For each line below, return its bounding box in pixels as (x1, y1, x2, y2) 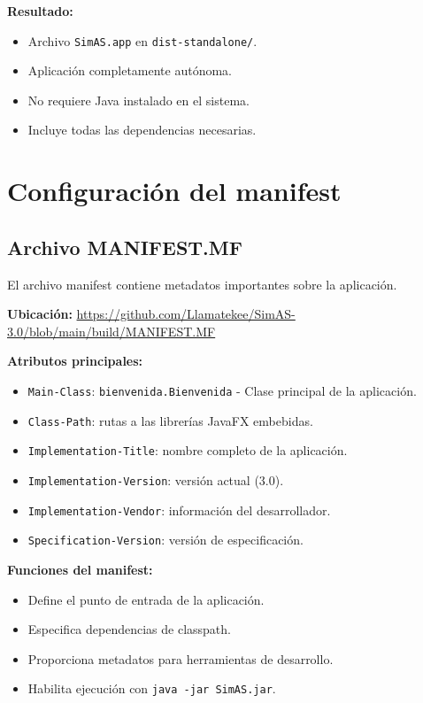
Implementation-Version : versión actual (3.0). (27, 470, 284, 489)
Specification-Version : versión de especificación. (27, 530, 304, 549)
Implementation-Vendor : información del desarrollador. (27, 500, 331, 519)
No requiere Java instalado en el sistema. (27, 90, 250, 109)
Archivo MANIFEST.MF (7, 233, 242, 260)
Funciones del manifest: (7, 560, 153, 578)
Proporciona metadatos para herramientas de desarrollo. (27, 649, 334, 668)
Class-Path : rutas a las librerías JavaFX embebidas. (27, 411, 313, 429)
